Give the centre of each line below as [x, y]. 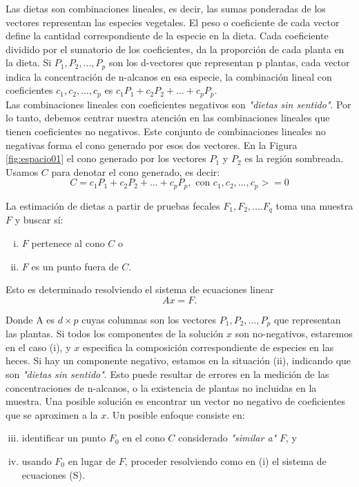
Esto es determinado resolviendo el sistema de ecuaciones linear [140, 289]
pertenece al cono [68, 242]
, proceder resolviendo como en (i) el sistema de [225, 460]
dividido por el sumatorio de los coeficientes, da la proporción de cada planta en [175, 49]
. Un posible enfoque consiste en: [176, 414]
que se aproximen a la [52, 414]
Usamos [22, 171]
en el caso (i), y [38, 347]
